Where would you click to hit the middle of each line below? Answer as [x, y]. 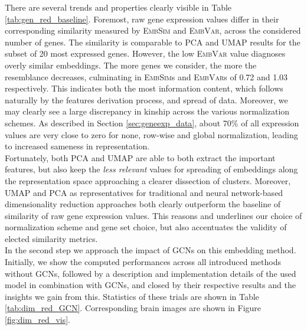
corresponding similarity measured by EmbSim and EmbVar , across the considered [153, 30]
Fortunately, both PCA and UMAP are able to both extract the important [140, 157]
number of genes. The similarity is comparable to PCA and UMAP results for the [153, 42]
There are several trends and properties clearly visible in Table [118, 7]
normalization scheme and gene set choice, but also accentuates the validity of [146, 227]
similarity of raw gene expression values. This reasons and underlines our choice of [153, 215]
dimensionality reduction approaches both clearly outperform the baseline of [143, 204]
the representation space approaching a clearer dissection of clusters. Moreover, [148, 180]
